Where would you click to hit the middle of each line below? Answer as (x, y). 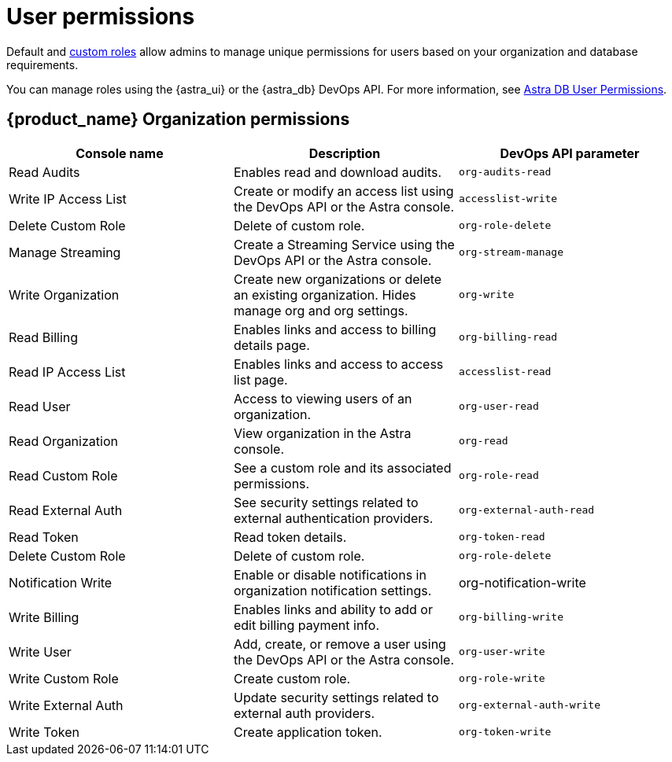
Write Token (44, 732)
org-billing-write (511, 617)
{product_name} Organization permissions (178, 120)
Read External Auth (66, 510)
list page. (260, 379)
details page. (271, 345)
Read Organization (63, 441)
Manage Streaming (65, 252)
